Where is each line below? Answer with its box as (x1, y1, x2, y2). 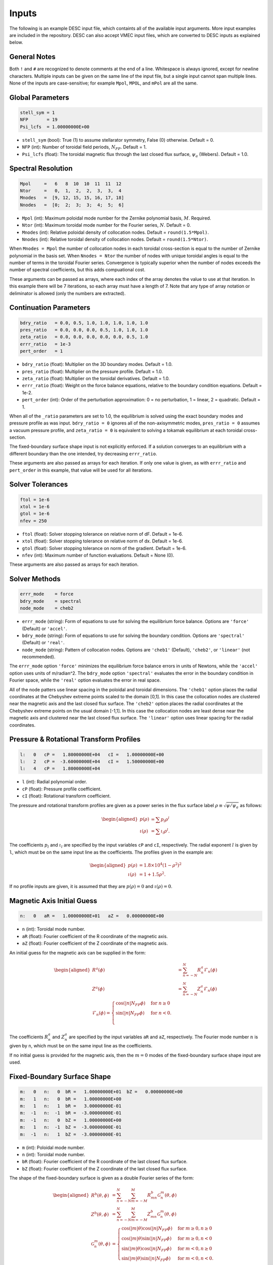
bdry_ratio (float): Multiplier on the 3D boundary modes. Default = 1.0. (22, 361, 173, 367)
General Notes (9, 53, 56, 61)
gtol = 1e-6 (20, 511, 50, 517)
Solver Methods (9, 575, 61, 583)
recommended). (22, 654, 56, 660)
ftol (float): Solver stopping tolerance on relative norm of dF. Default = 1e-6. (22, 531, 183, 537)
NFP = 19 (20, 117, 58, 122)
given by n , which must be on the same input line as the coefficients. (9, 1043, 153, 1049)
